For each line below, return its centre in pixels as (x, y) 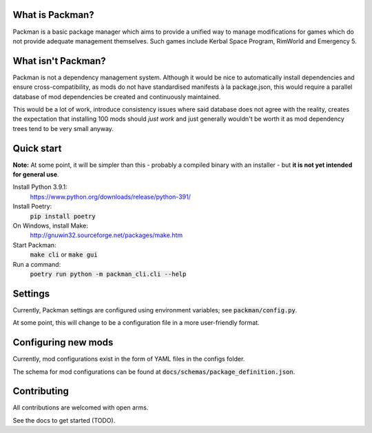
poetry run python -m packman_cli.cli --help (108, 274)
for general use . (36, 174)
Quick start (37, 148)
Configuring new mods (63, 342)
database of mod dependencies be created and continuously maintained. (117, 97)
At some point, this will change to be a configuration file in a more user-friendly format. (136, 323)
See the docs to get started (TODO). (64, 420)
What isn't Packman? (59, 61)
